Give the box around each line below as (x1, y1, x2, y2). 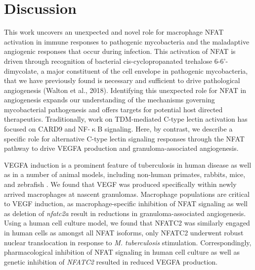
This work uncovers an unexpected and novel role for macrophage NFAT (4, 27, 224, 37)
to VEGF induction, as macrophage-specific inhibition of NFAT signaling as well (4, 198, 248, 209)
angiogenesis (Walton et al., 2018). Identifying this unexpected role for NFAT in (4, 85, 247, 95)
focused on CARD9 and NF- (4, 124, 90, 134)
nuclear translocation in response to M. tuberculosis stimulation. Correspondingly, (4, 237, 252, 247)
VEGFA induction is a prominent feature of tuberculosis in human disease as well (4, 159, 252, 170)
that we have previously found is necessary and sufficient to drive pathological (4, 75, 240, 86)
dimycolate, (4, 65, 39, 76)
